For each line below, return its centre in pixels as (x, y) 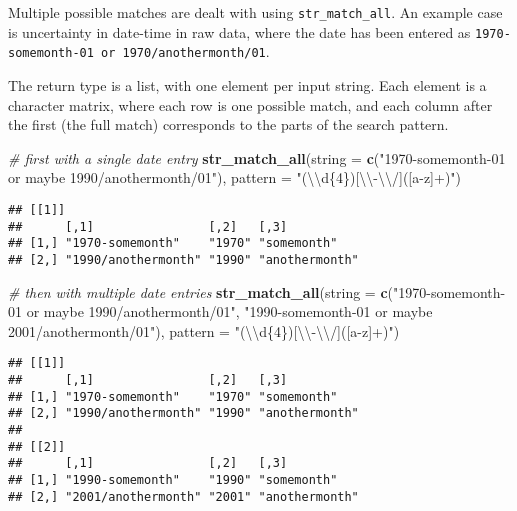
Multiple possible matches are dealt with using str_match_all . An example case (255, 12)
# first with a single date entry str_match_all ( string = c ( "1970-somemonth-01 (257, 157)
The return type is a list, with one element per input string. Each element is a (247, 84)
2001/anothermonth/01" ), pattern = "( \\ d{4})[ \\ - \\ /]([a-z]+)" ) (204, 330)
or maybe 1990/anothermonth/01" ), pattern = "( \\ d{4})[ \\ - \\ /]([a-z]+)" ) (235, 177)
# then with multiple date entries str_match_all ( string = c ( (201, 291)
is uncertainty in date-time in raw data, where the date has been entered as (239, 31)
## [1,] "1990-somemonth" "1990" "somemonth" (173, 479)
